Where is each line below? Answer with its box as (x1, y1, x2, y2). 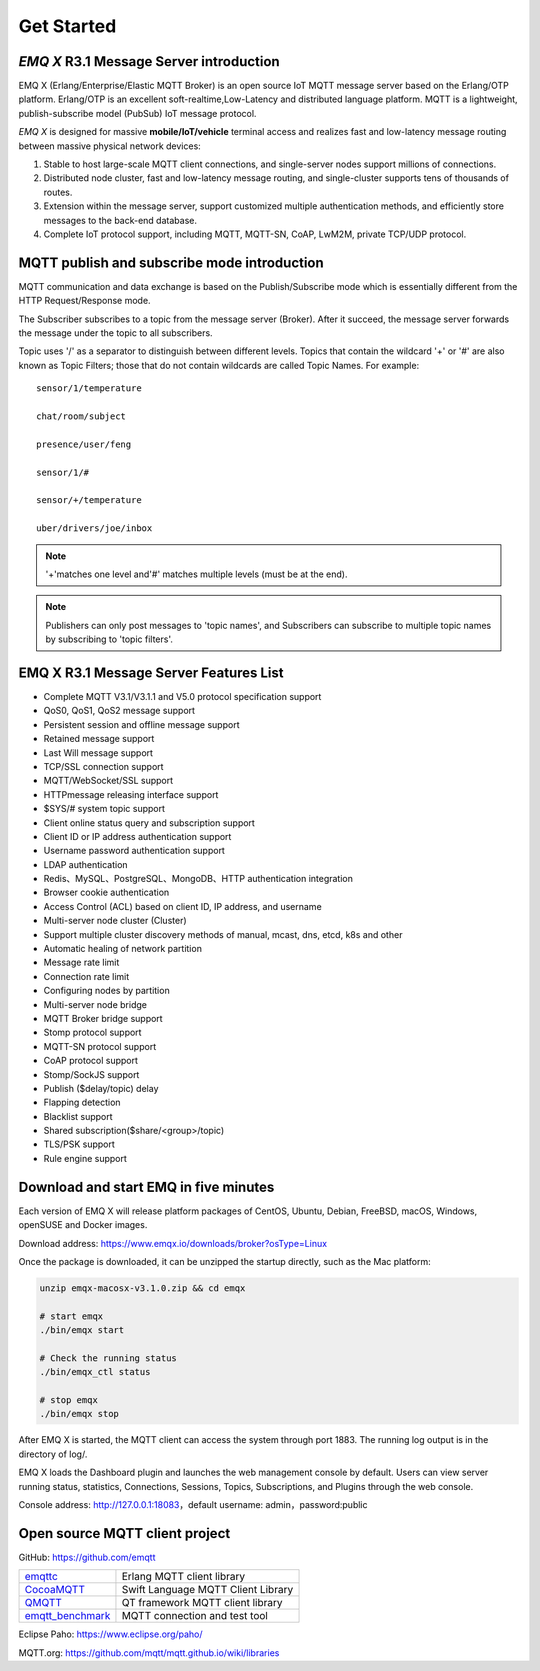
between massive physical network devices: (18, 140, 202, 152)
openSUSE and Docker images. (18, 1219, 148, 1231)
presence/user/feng (36, 438, 132, 450)
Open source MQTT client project (18, 1525, 231, 1542)
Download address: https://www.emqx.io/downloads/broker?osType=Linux (18, 1237, 328, 1249)
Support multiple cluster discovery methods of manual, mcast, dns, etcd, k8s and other (43, 928, 403, 940)
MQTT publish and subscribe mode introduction (18, 254, 324, 271)
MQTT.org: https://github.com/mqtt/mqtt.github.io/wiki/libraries (18, 1646, 280, 1659)
